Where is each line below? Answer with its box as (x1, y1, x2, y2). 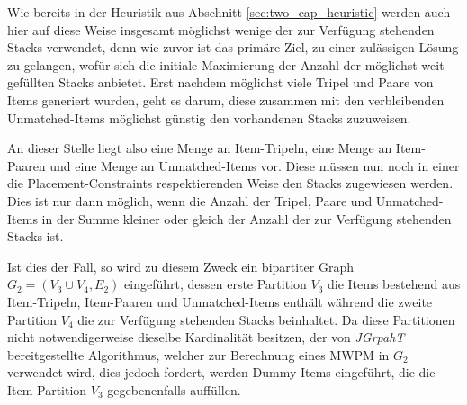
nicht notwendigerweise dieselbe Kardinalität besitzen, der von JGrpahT (7, 328, 405, 346)
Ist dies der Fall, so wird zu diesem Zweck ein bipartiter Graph (7, 256, 354, 275)
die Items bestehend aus (328, 274, 461, 293)
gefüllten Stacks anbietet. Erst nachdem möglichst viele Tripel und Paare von (7, 73, 434, 92)
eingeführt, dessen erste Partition (124, 274, 307, 293)
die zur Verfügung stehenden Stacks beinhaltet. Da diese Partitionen (77, 310, 455, 328)
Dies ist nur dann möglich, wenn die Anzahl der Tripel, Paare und (7, 191, 373, 210)
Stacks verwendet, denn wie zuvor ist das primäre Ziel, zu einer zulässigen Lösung (7, 38, 459, 57)
